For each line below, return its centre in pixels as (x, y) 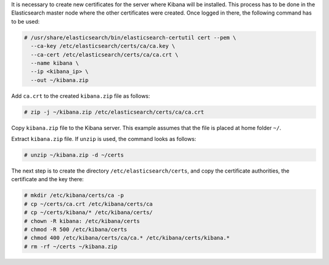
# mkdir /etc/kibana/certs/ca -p (74, 195)
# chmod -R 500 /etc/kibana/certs (76, 229)
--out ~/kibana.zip (60, 80)
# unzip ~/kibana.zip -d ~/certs (74, 155)
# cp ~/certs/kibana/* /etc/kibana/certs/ (88, 212)
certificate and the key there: (48, 179)
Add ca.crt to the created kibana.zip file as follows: (81, 96)
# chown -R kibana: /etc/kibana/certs (82, 221)
